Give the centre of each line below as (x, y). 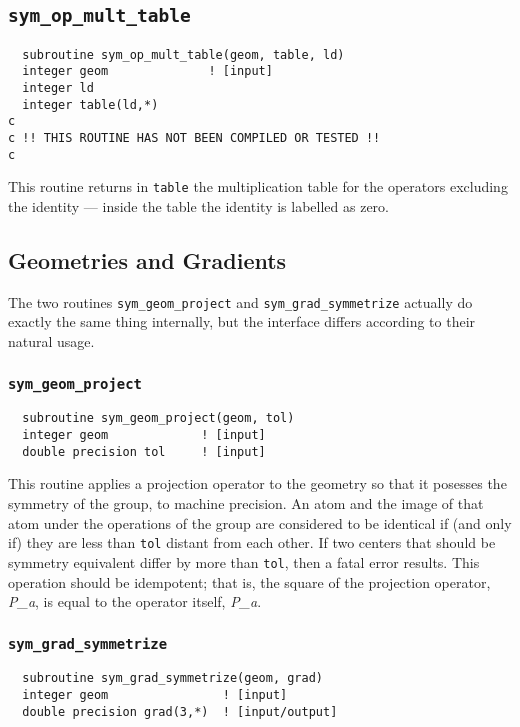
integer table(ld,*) (90, 104)
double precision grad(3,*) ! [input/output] (180, 711)
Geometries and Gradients (147, 260)
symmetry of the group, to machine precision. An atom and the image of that (246, 503)
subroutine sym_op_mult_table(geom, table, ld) (183, 54)
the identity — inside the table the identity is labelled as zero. (198, 206)
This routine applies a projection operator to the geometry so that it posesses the (257, 483)
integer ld (58, 88)
